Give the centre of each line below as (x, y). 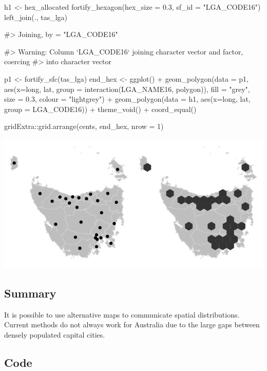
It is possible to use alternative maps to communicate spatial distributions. (122, 314)
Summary (30, 293)
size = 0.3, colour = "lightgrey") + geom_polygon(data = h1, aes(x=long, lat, (127, 99)
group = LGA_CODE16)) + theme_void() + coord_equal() (100, 109)
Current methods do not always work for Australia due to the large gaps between (132, 324)
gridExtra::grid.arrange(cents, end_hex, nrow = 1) (84, 126)
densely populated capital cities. (55, 334)
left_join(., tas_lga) (36, 17)
